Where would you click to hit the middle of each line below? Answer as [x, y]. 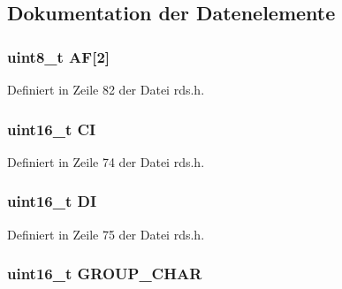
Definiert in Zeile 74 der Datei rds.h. [106, 161]
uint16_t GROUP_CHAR [105, 274]
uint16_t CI [52, 129]
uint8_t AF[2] [59, 56]
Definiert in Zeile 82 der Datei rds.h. [106, 89]
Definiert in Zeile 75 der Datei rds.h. [106, 234]
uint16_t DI [52, 201]
